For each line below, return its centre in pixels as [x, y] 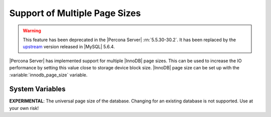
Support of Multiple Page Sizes [75, 13]
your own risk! [24, 108]
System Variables [37, 89]
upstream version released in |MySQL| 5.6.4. [69, 47]
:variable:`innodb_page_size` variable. [48, 75]
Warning [32, 31]
